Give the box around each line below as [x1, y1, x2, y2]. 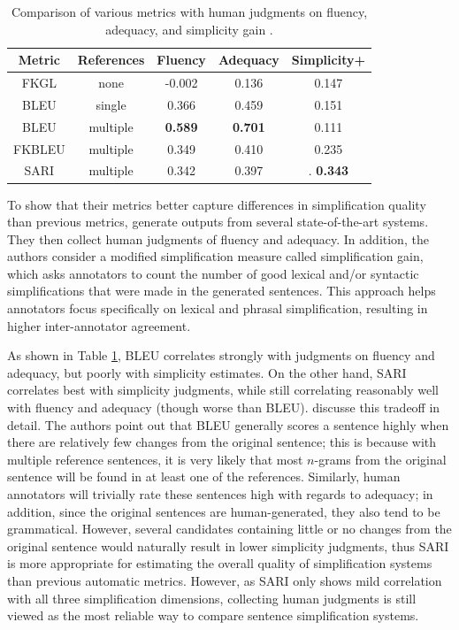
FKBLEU [13, 139, 65, 157]
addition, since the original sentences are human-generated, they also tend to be [7, 502, 440, 520]
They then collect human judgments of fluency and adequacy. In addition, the [7, 229, 429, 248]
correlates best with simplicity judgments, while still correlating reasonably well [7, 380, 439, 399]
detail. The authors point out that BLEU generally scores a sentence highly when [7, 415, 449, 434]
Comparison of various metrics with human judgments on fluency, [11, 3, 368, 20]
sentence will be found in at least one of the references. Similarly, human [7, 467, 401, 486]
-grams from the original [314, 449, 447, 468]
